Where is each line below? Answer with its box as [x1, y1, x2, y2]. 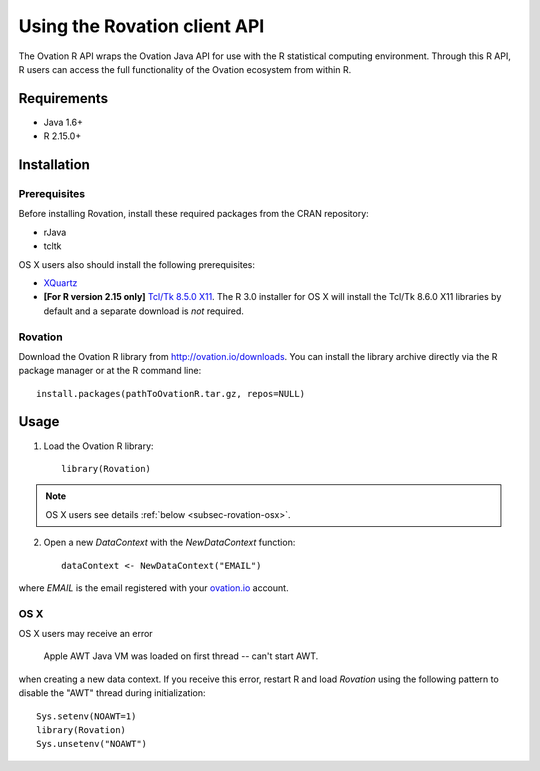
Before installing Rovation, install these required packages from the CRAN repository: [18, 208, 369, 220]
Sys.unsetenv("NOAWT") [36, 738, 148, 750]
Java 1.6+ [43, 116, 84, 128]
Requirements [18, 90, 109, 107]
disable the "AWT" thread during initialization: [18, 687, 206, 699]
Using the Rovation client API [18, 15, 265, 37]
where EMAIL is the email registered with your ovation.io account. [18, 581, 289, 594]
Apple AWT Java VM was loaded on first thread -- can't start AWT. [43, 650, 319, 662]
